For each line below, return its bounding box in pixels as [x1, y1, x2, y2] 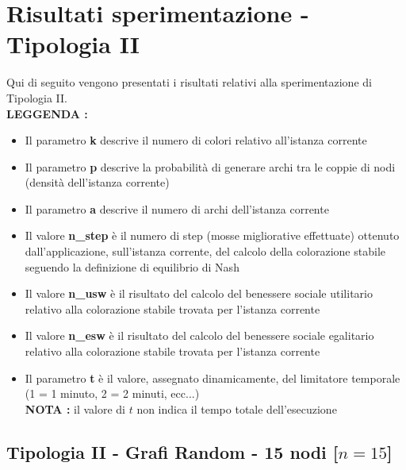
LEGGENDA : [6, 105, 88, 121]
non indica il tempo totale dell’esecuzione [136, 400, 337, 417]
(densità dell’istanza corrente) [25, 174, 170, 191]
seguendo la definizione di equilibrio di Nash [25, 258, 239, 275]
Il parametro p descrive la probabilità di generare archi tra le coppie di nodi [25, 158, 396, 175]
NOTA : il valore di [25, 400, 125, 417]
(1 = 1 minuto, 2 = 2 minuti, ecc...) [25, 385, 200, 402]
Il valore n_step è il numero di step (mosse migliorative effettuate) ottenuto [25, 227, 400, 244]
